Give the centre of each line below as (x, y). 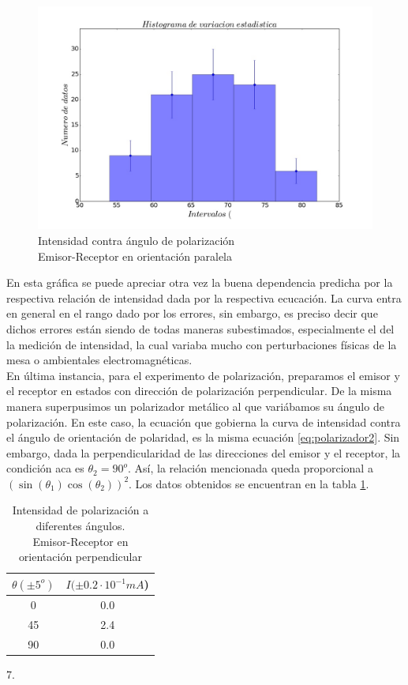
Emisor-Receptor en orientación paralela (135, 256)
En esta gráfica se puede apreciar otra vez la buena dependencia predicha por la (200, 282)
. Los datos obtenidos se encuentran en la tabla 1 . (249, 483)
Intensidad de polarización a (80, 510)
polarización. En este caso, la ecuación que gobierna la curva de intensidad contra (204, 422)
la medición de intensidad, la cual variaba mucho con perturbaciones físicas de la (202, 344)
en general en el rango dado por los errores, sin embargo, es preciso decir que (192, 313)
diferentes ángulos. (80, 526)
